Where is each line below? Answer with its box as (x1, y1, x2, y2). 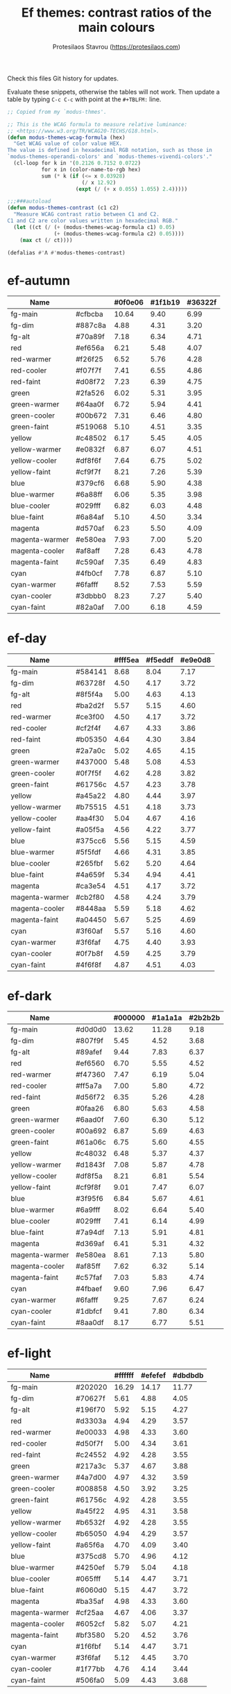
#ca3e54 (75, 881, 106, 891)
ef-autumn (7, 273, 71, 289)
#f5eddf (145, 656, 174, 665)
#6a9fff (75, 1205, 101, 1215)
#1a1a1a (151, 1013, 182, 1023)
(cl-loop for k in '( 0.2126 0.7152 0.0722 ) (13, 160, 141, 167)
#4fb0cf (75, 569, 103, 579)
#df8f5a (75, 1171, 103, 1181)
